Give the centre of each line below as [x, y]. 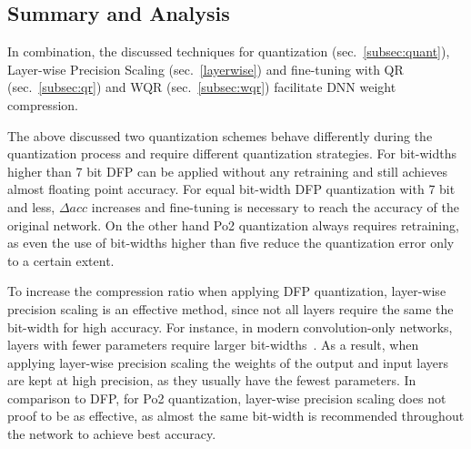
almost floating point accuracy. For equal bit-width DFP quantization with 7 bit [231, 189]
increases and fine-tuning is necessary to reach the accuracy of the [275, 206]
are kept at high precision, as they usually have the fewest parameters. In [212, 380]
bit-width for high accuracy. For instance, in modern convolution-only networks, [230, 327]
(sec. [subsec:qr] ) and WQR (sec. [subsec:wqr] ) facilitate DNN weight [202, 87]
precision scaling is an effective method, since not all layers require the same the [230, 308]
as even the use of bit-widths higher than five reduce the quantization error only [231, 243]
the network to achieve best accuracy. [112, 434]
